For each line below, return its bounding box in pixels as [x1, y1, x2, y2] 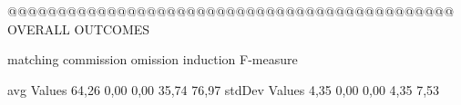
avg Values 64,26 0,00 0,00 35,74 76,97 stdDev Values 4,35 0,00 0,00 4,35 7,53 [7, 80, 440, 99]
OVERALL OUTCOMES [7, 19, 150, 38]
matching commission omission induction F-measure [7, 50, 298, 69]
